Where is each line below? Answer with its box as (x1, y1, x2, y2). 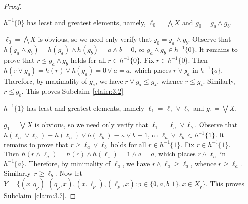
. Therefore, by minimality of (24, 158, 111, 168)
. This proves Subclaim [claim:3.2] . (21, 85, 125, 96)
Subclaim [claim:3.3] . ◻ (4, 190, 76, 201)
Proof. (4, 1, 22, 11)
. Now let (55, 168, 82, 178)
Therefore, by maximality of (4, 75, 87, 85)
